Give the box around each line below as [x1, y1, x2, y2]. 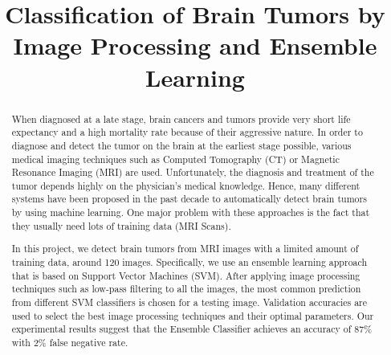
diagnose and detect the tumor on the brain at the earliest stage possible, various [11, 138, 352, 152]
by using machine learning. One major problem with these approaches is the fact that [11, 206, 370, 219]
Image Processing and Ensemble [13, 29, 377, 62]
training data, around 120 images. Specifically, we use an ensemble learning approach [11, 255, 368, 268]
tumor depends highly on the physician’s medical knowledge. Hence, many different [11, 178, 360, 192]
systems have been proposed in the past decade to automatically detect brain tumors [11, 192, 367, 206]
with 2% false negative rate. [11, 335, 128, 349]
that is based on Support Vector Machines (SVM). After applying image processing [11, 268, 360, 282]
